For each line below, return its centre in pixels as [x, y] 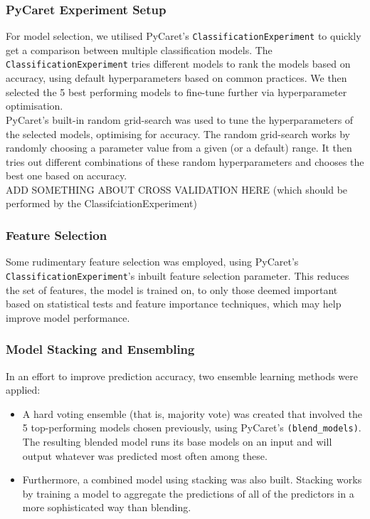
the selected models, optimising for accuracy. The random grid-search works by [178, 133]
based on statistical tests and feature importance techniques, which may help [174, 304]
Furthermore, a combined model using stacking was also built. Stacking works [192, 479]
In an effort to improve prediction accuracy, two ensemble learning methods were [182, 376]
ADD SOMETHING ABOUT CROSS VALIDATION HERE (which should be [177, 189]
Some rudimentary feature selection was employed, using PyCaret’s [152, 262]
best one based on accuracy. [67, 175]
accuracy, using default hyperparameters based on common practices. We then [176, 78]
